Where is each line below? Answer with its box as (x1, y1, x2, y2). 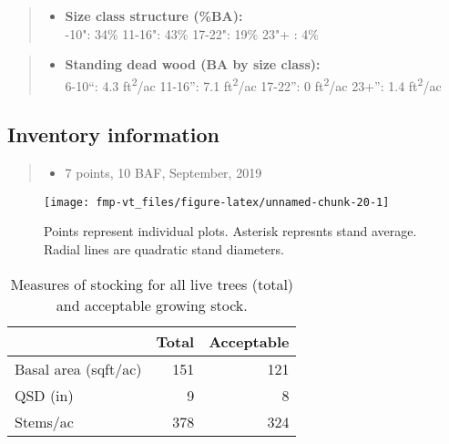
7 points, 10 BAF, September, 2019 (65, 163, 262, 182)
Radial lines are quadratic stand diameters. (44, 240, 284, 259)
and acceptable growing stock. (56, 294, 248, 315)
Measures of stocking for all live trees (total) (10, 273, 294, 294)
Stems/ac (15, 410, 74, 432)
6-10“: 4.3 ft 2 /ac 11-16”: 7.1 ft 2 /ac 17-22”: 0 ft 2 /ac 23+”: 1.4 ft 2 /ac (65, 73, 442, 95)
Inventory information (7, 120, 219, 149)
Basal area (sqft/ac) (15, 357, 142, 379)
